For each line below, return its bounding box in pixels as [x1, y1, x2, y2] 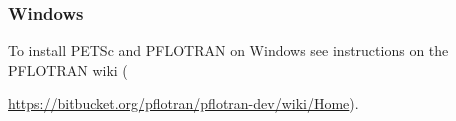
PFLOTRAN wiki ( [8, 59, 128, 80]
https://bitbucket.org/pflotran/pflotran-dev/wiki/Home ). [8, 93, 359, 114]
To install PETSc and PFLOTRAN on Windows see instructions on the [8, 40, 449, 61]
